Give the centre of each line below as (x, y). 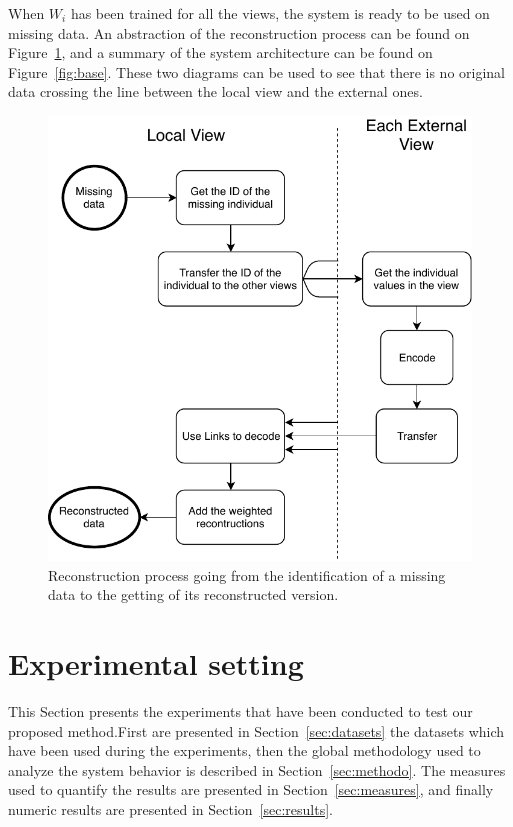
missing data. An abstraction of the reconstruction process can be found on (239, 32)
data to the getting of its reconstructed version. (193, 594)
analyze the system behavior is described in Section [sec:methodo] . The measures (257, 769)
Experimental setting (156, 663)
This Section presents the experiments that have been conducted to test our (240, 710)
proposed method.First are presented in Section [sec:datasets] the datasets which (256, 730)
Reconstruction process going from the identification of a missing (247, 574)
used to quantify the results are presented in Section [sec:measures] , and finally (251, 789)
